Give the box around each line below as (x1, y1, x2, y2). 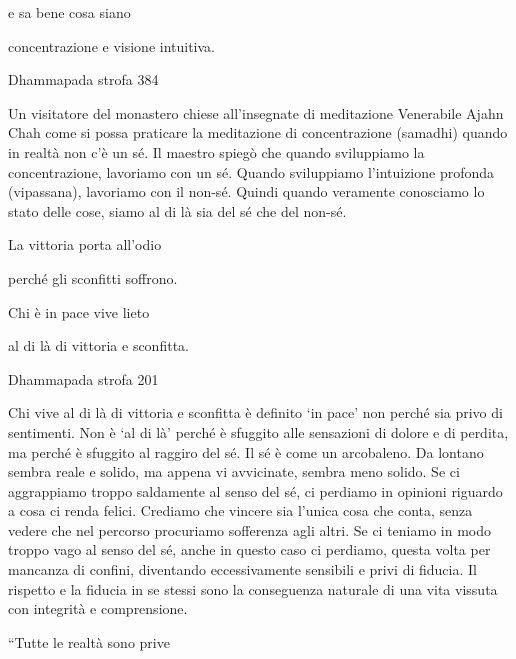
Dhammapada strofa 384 (8, 69, 159, 90)
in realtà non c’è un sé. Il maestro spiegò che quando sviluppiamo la (8, 141, 425, 162)
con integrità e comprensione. (8, 598, 188, 619)
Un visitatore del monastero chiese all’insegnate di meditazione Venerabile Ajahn (8, 102, 504, 123)
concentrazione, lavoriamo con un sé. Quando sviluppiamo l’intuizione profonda (8, 161, 495, 182)
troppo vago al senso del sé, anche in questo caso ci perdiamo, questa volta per (8, 539, 491, 560)
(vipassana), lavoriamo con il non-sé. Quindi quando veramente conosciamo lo (8, 181, 485, 202)
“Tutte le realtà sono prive (8, 631, 170, 652)
